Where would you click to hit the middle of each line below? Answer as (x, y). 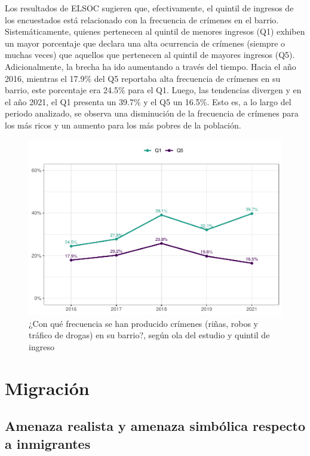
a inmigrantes (48, 443)
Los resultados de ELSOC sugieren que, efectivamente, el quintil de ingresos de (149, 8)
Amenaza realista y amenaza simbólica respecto (155, 426)
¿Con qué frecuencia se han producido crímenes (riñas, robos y (143, 323)
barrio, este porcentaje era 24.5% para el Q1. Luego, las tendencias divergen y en (153, 90)
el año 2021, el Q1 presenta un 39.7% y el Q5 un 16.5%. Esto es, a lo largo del (148, 101)
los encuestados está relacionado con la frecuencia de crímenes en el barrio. (142, 19)
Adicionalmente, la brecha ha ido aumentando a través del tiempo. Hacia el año (151, 66)
